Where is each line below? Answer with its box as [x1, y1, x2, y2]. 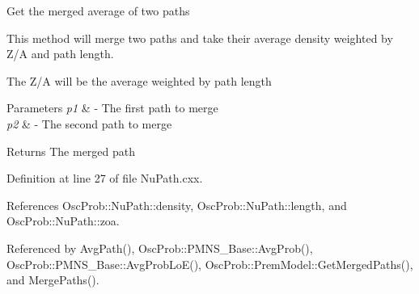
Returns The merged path [6, 142, 136, 159]
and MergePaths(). [6, 271, 99, 288]
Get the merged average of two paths [6, 2, 190, 19]
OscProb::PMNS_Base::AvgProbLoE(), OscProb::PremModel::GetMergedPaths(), [6, 255, 413, 272]
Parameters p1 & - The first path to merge [6, 99, 218, 116]
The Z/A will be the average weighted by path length [6, 72, 272, 89]
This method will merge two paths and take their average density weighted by [6, 29, 393, 46]
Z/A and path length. [6, 45, 114, 62]
